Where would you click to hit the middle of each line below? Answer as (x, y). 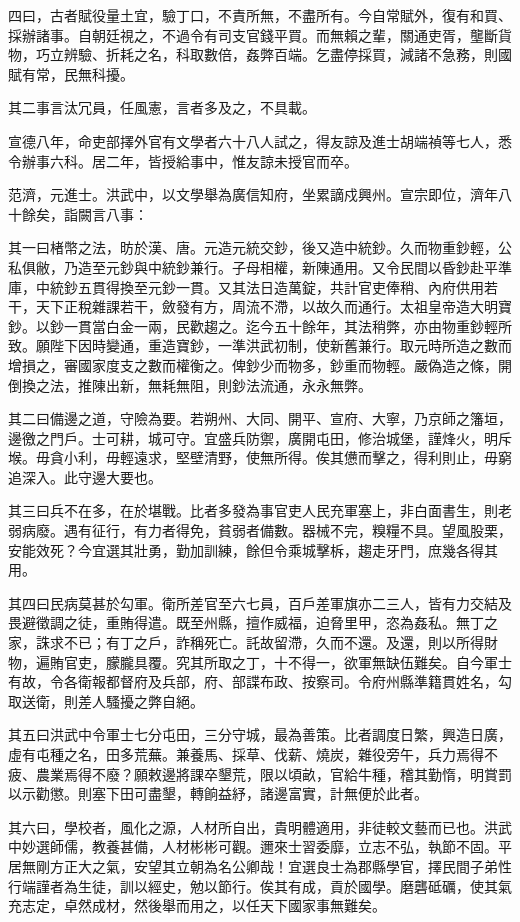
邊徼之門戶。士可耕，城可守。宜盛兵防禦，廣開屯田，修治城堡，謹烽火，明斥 (260, 437)
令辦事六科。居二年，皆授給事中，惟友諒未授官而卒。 (183, 160)
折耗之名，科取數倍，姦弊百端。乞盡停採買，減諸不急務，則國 (308, 54)
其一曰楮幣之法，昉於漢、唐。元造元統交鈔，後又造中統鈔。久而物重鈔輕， (253, 247)
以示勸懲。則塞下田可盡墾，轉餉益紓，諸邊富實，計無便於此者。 (218, 793)
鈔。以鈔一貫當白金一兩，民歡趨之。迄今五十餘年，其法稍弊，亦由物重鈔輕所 (260, 325)
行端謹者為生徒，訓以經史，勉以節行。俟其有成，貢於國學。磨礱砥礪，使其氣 (260, 885)
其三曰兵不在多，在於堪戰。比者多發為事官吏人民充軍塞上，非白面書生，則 (253, 510)
